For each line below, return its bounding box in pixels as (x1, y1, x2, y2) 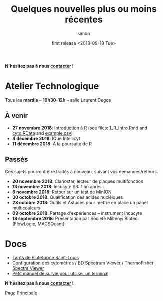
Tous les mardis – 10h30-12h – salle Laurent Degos (5, 97, 111, 103)
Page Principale (5, 290, 38, 296)
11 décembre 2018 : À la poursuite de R (12, 141, 92, 147)
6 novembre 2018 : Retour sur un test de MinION (12, 189, 112, 195)
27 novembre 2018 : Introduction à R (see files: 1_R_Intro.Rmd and (12, 125, 148, 131)
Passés (5, 155, 28, 164)
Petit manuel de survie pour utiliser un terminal (12, 271, 109, 277)
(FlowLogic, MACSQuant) (12, 221, 65, 227)
